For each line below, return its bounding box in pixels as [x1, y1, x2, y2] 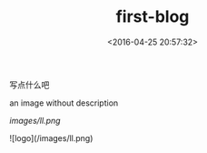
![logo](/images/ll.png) [9, 132, 94, 143]
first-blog [115, 6, 190, 27]
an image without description [9, 97, 119, 108]
